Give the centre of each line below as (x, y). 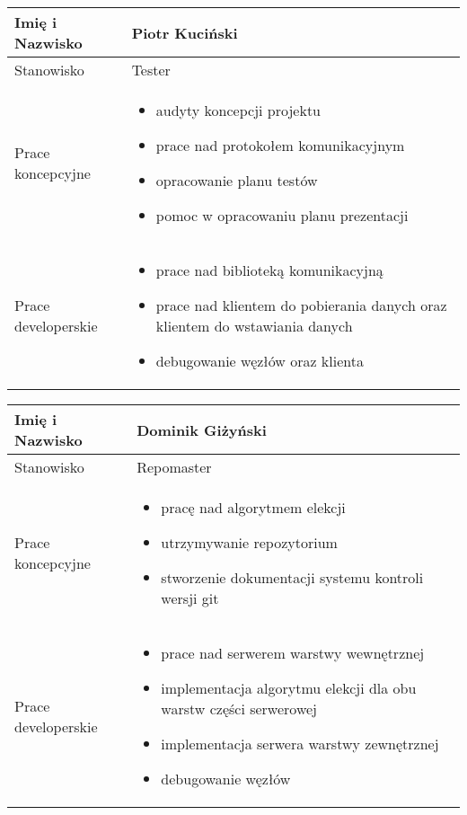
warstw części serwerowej (239, 709)
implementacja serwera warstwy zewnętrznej (300, 744)
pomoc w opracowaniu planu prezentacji (282, 215)
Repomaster (174, 467)
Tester (151, 70)
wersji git (190, 598)
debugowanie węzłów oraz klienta (260, 361)
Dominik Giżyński (202, 430)
